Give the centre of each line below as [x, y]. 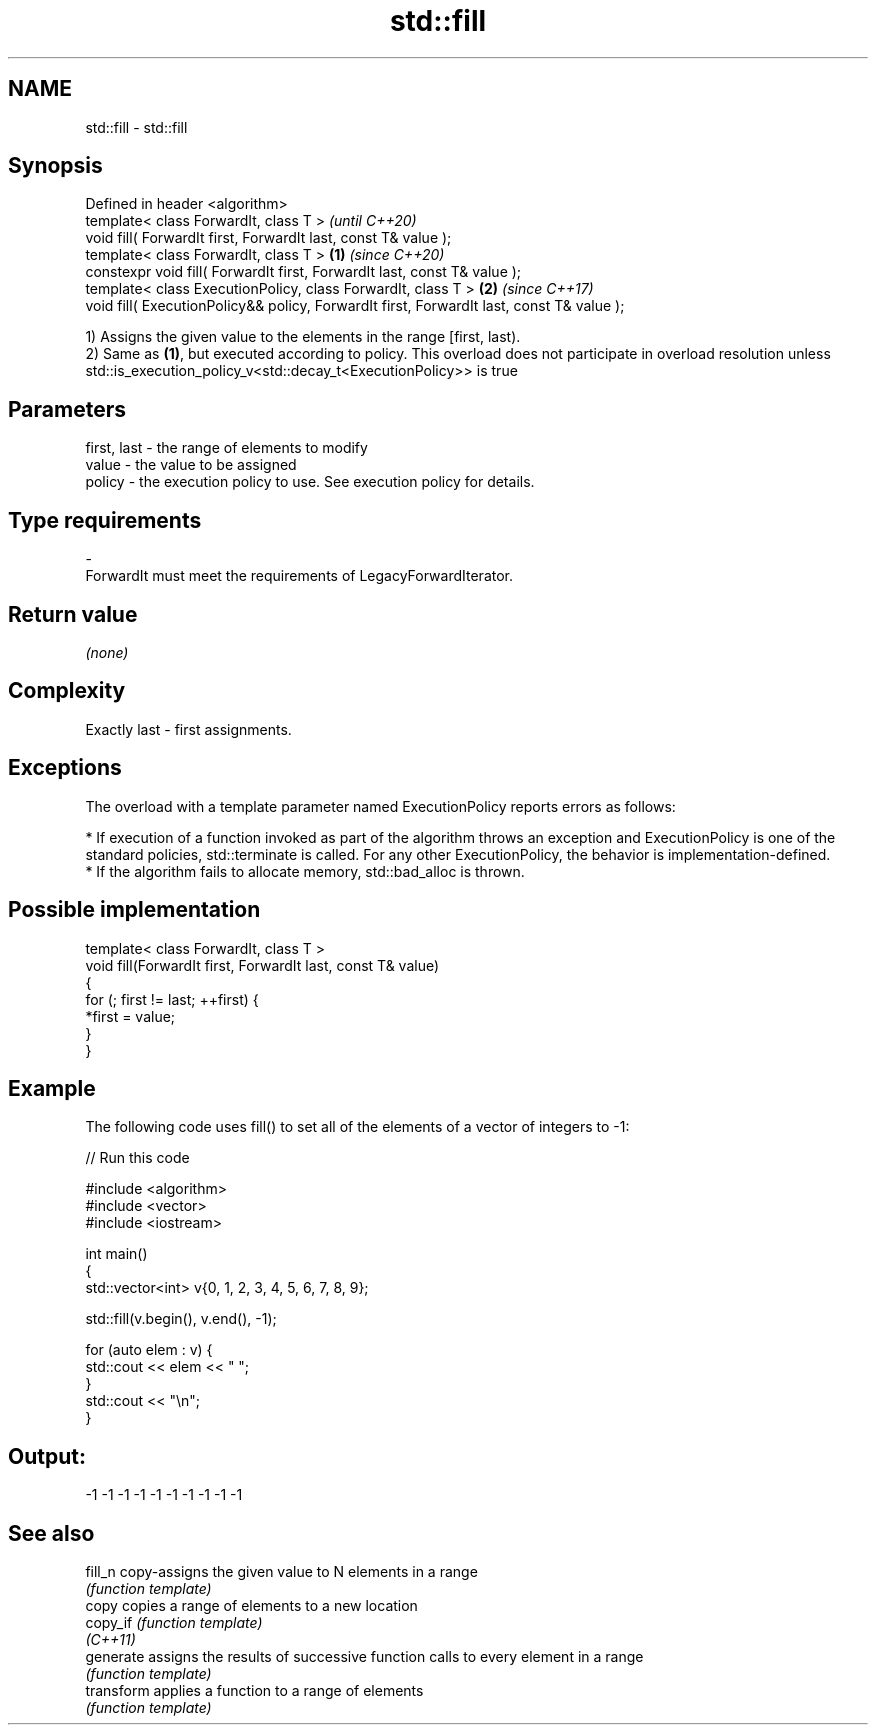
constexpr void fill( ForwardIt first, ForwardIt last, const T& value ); [303, 272]
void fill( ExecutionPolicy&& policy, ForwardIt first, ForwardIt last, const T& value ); [355, 306]
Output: [47, 1456]
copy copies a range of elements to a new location [251, 1606]
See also [51, 1533]
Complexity [67, 691]
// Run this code [137, 1158]
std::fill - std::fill [136, 127]
